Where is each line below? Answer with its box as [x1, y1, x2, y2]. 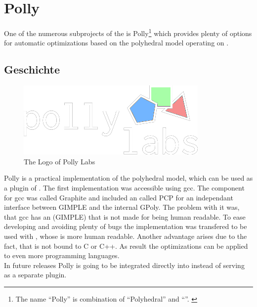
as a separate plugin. [4, 269, 67, 280]
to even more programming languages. [4, 250, 120, 261]
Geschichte [4, 62, 60, 77]
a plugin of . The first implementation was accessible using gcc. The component [4, 182, 245, 192]
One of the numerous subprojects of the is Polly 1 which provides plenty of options [4, 27, 252, 38]
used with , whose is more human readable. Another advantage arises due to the [4, 230, 247, 241]
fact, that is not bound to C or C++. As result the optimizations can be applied [4, 240, 248, 251]
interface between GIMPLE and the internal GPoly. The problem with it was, [4, 202, 240, 212]
